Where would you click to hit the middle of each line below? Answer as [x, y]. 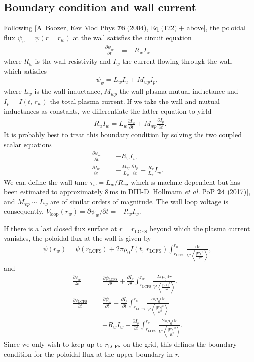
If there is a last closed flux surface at [61, 228]
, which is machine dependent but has [183, 182]
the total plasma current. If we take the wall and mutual [135, 101]
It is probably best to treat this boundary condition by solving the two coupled [123, 134]
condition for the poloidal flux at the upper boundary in [88, 353]
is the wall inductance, [68, 91]
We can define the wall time [46, 182]
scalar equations [28, 144]
